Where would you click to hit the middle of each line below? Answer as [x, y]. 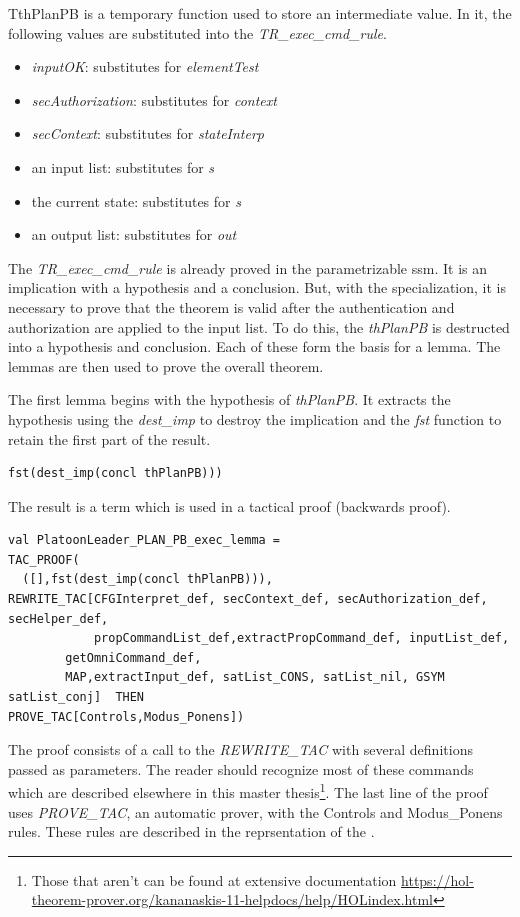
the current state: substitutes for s [136, 200]
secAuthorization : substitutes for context [154, 99]
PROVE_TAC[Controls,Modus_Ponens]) [126, 716]
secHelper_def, [58, 618]
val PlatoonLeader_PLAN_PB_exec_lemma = [144, 540]
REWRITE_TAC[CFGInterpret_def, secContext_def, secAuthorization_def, [248, 599]
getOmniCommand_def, [133, 657]
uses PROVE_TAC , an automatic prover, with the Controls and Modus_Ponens [255, 811]
